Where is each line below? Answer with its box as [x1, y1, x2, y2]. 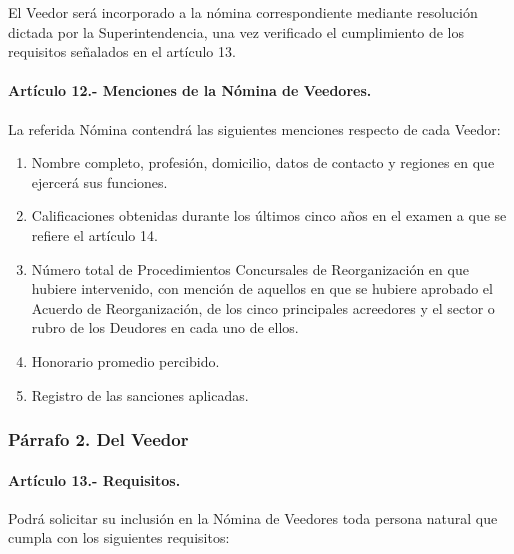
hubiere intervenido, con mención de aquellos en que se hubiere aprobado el [31, 278, 493, 299]
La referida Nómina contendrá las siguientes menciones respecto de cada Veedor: [8, 118, 501, 139]
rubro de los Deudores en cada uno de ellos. [31, 317, 299, 338]
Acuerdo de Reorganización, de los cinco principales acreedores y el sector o [31, 297, 495, 318]
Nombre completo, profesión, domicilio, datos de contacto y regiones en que [31, 152, 495, 173]
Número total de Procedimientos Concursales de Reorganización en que [31, 258, 469, 279]
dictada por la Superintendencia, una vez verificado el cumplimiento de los [8, 21, 464, 42]
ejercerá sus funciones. [31, 171, 168, 192]
